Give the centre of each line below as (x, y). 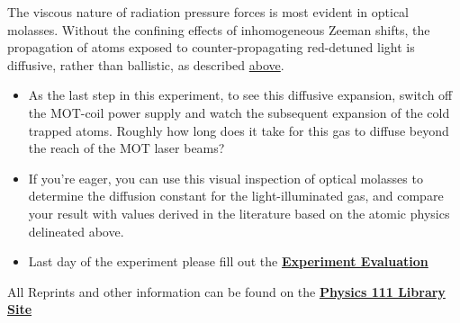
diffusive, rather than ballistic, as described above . (146, 64)
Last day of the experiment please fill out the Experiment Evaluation (228, 261)
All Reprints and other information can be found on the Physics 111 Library (226, 291)
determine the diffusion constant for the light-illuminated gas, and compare (236, 196)
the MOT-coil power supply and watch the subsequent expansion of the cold (239, 112)
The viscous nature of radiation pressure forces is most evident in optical (208, 12)
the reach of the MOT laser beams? (126, 148)
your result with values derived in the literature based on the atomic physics (239, 213)
